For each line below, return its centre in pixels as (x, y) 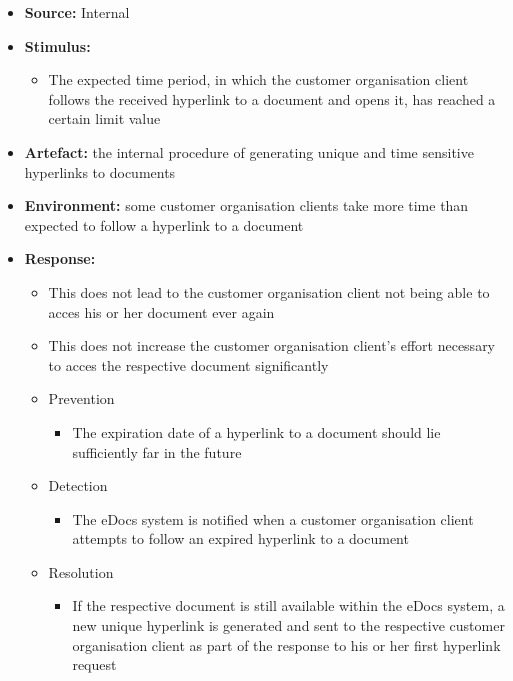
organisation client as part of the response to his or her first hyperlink (286, 644)
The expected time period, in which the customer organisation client (258, 79)
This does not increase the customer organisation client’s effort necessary (272, 345)
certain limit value (104, 118)
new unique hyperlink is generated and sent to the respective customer (288, 625)
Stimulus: (57, 45)
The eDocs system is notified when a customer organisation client (273, 518)
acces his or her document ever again (161, 311)
